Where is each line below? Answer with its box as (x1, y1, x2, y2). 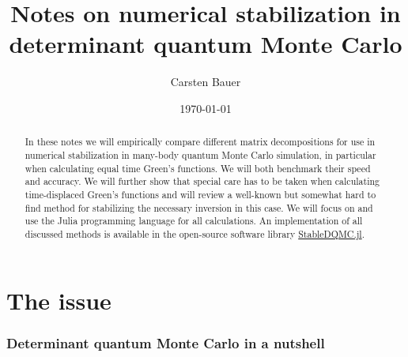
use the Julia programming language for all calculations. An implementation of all (25, 214, 363, 227)
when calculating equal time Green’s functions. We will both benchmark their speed (25, 161, 371, 175)
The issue (6, 284, 111, 316)
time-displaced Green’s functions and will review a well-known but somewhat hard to (25, 187, 376, 201)
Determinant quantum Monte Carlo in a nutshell (6, 333, 325, 352)
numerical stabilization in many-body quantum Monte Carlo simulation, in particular (25, 148, 376, 161)
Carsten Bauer (170, 73, 241, 90)
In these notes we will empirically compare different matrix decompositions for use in (25, 135, 376, 148)
